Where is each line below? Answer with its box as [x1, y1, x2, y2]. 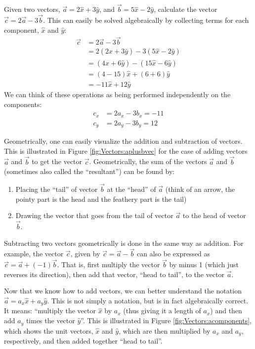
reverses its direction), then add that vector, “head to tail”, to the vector [4, 269, 225, 279]
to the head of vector [182, 210, 246, 221]
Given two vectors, [4, 4, 60, 14]
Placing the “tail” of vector [15, 184, 98, 194]
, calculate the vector [154, 4, 217, 14]
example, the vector [4, 248, 64, 259]
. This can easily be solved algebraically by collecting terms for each [43, 15, 249, 25]
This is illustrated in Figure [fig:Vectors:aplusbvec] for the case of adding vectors [4, 145, 248, 156]
